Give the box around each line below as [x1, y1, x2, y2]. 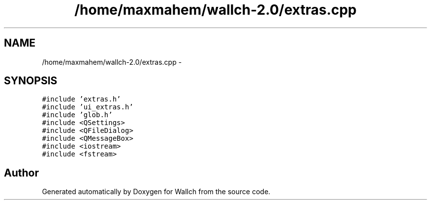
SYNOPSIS [4, 75, 58, 87]
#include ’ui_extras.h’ [42, 103, 133, 111]
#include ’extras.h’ [42, 95, 121, 103]
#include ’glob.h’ [42, 111, 113, 119]
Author [4, 166, 39, 179]
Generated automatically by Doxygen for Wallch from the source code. [42, 187, 271, 196]
